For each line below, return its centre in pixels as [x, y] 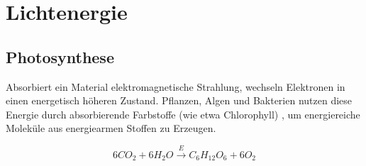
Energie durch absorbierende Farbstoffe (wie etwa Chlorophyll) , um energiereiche [183, 114]
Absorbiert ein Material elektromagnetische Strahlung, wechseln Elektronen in [176, 86]
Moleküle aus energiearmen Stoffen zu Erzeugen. [111, 128]
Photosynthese [60, 56]
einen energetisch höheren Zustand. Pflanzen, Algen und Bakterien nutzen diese [179, 100]
